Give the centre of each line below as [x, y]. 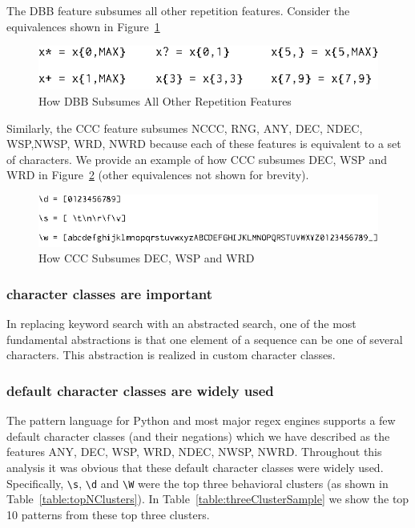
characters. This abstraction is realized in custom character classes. [171, 355]
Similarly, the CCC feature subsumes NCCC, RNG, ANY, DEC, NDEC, [185, 128]
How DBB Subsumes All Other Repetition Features [165, 100]
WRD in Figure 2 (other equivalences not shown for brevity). [158, 175]
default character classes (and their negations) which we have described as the [198, 436]
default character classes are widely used [140, 390]
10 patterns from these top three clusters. [108, 514]
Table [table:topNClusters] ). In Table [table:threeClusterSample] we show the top [208, 499]
